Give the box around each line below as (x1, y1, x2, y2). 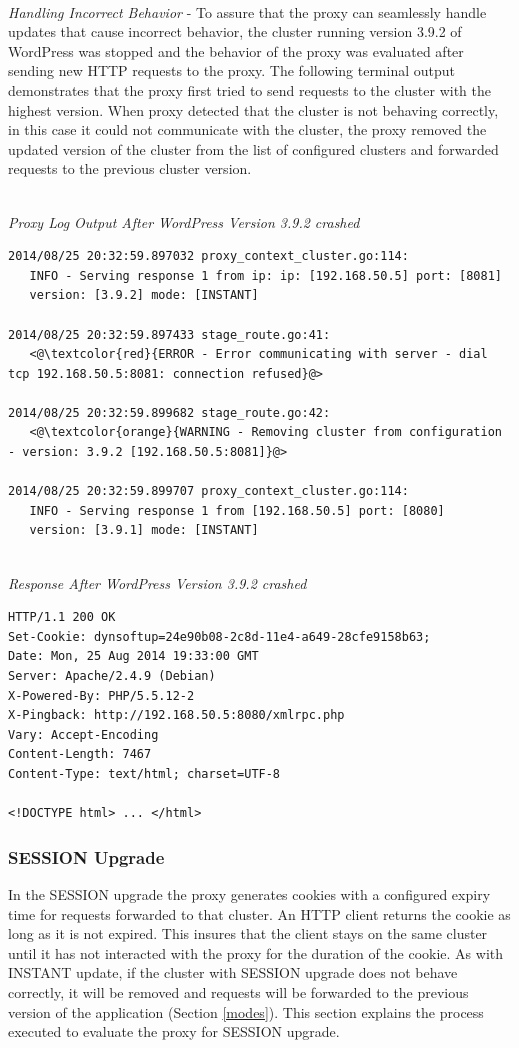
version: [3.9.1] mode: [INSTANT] (29, 523, 259, 538)
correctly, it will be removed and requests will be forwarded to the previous (8, 981, 469, 1002)
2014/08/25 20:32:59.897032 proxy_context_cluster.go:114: (8, 249, 409, 264)
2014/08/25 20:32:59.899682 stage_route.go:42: (8, 405, 331, 420)
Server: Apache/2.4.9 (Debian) (8, 669, 216, 683)
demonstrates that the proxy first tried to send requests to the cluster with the (8, 79, 491, 100)
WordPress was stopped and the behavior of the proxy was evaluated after (8, 40, 464, 61)
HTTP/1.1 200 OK (8, 610, 116, 625)
